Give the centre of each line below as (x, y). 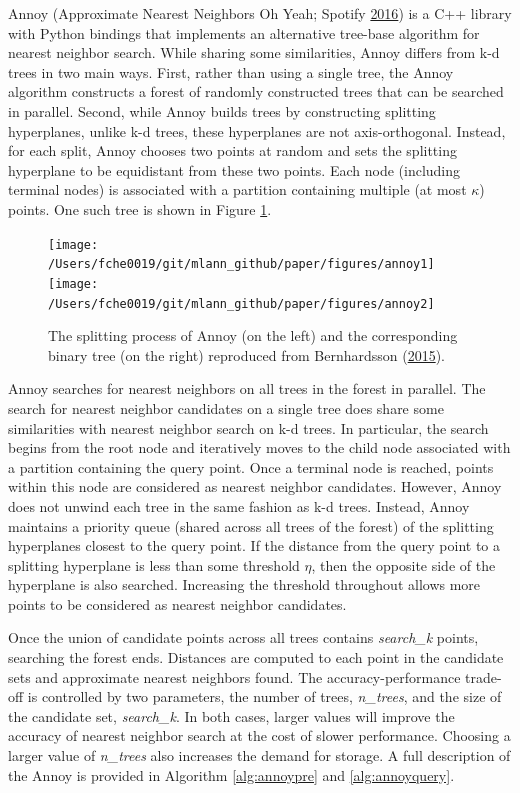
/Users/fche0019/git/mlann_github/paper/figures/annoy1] (241, 264)
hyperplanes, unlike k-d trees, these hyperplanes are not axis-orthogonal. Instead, (257, 130)
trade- (483, 676)
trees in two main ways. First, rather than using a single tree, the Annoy (231, 71)
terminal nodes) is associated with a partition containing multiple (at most (237, 189)
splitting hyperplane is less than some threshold (154, 564)
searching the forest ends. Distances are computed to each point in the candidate (256, 657)
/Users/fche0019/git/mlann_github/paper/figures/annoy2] (241, 303)
